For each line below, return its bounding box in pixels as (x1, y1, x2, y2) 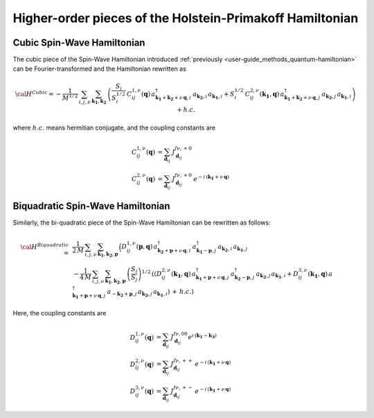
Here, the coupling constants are (12, 309, 107, 317)
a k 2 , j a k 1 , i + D (256, 270, 299, 280)
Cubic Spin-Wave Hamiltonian (12, 37, 145, 49)
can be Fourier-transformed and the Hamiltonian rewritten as (12, 64, 186, 73)
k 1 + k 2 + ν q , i (154, 94, 192, 102)
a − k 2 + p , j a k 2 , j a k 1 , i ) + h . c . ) (107, 288, 194, 298)
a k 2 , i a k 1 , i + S (193, 90, 235, 101)
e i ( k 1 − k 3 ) (188, 331, 217, 341)
